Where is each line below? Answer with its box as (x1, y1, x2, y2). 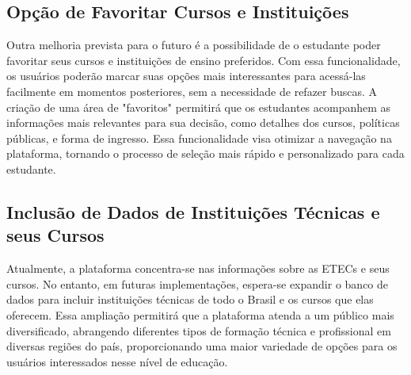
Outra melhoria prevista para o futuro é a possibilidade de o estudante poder (6, 36, 381, 53)
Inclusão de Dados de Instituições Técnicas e (6, 199, 380, 224)
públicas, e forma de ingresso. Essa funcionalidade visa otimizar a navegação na (6, 129, 392, 146)
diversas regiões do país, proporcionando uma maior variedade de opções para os (6, 338, 398, 354)
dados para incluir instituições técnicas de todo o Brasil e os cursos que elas (6, 291, 374, 308)
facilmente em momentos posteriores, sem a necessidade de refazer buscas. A (6, 82, 378, 99)
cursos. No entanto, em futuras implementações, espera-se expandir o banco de (6, 275, 389, 292)
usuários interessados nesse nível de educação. (6, 353, 228, 369)
